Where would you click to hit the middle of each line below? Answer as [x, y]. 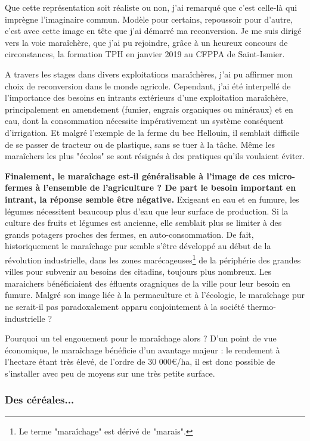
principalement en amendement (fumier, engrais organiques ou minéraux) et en [149, 109]
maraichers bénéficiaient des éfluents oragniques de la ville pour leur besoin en [148, 283]
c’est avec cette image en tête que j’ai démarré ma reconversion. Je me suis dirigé [153, 31]
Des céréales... [40, 400]
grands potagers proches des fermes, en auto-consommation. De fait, [129, 234]
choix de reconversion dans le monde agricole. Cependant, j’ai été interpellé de [148, 86]
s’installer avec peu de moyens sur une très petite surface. [110, 373]
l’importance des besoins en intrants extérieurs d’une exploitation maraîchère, [147, 97]
